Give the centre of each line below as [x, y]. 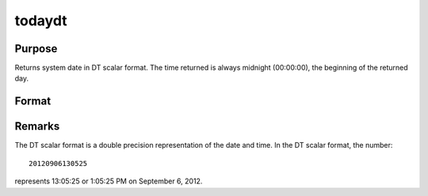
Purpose [36, 49]
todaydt [41, 21]
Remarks [37, 126]
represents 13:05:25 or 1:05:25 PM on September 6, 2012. [109, 181]
